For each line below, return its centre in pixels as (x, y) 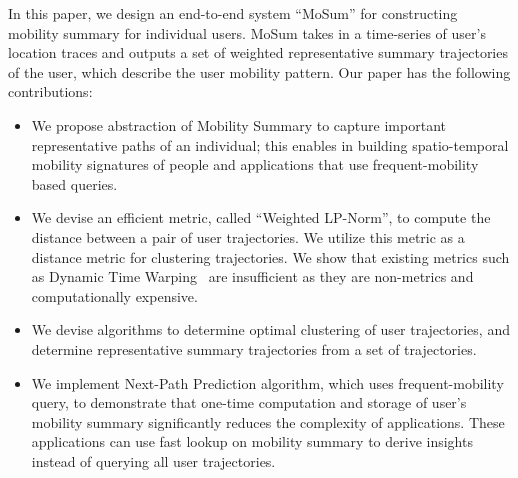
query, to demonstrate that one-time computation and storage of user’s (249, 402)
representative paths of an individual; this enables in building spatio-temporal (270, 144)
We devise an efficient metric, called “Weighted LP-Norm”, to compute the (261, 217)
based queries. (74, 183)
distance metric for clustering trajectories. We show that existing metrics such (270, 256)
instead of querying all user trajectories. (153, 460)
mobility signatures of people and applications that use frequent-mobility (255, 164)
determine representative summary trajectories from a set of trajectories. (254, 348)
